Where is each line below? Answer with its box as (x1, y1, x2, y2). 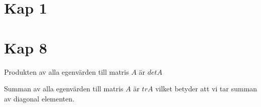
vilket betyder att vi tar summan (155, 83, 257, 94)
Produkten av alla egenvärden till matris (4, 66, 129, 77)
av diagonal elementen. (4, 93, 75, 103)
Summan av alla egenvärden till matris (4, 83, 123, 94)
